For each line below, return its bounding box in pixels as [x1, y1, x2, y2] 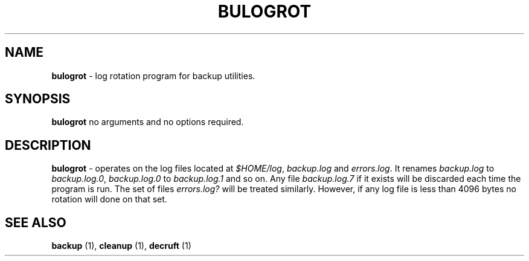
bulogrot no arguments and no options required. [51, 117, 244, 127]
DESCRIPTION [5, 137, 91, 153]
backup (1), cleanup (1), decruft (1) [51, 240, 191, 251]
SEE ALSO [5, 214, 66, 230]
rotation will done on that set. [51, 194, 167, 205]
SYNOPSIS [5, 91, 71, 107]
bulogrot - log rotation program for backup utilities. [51, 70, 255, 81]
